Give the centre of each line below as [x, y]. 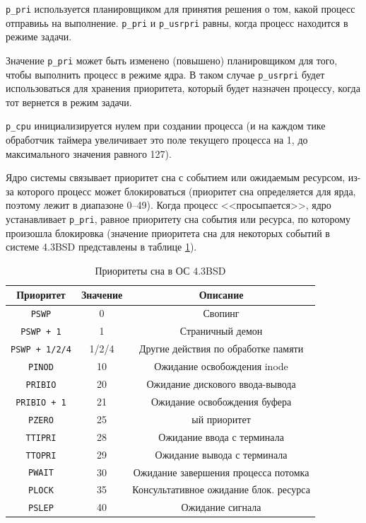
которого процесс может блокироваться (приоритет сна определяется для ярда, [187, 191]
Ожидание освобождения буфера [221, 401]
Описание [221, 295]
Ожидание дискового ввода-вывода [221, 383]
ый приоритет [221, 419]
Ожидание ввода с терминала [221, 436]
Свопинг [221, 313]
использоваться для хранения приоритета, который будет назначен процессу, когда [183, 88]
